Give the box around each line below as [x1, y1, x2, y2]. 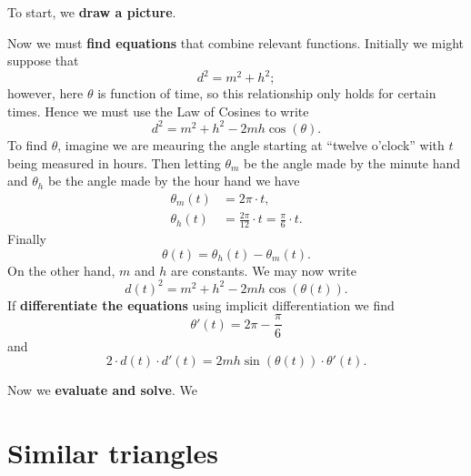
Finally [7, 229, 46, 248]
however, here [7, 84, 84, 103]
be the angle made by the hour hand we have [47, 171, 300, 190]
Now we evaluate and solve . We [7, 380, 197, 400]
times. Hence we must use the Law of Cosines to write [7, 101, 309, 120]
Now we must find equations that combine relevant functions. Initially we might [7, 33, 464, 52]
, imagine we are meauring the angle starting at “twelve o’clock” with [57, 135, 445, 154]
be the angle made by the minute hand [244, 153, 461, 172]
